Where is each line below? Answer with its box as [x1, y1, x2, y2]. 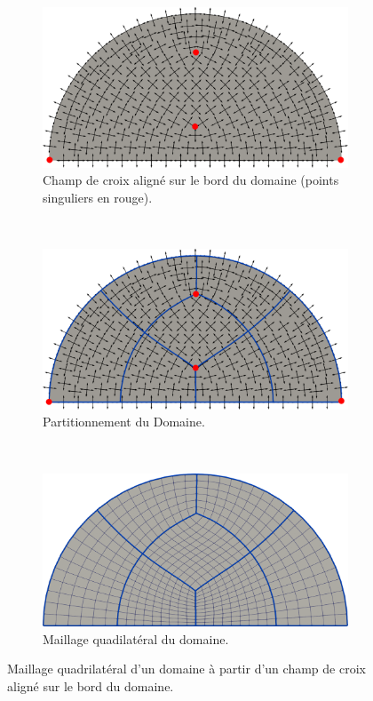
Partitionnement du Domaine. [43, 412, 205, 431]
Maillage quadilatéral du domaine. [43, 629, 229, 648]
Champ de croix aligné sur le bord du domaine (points [43, 171, 339, 189]
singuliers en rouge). [43, 187, 153, 206]
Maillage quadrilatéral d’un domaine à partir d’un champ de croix [7, 659, 366, 678]
